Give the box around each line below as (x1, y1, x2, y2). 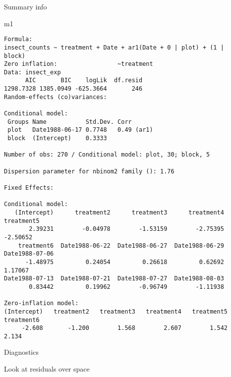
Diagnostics (4, 347, 39, 357)
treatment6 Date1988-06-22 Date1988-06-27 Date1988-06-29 (18, 242, 224, 249)
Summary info (4, 1, 47, 11)
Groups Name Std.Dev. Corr (7, 118, 132, 125)
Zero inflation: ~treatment (4, 60, 153, 68)
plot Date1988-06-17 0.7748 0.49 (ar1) (7, 126, 153, 134)
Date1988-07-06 (4, 250, 54, 258)
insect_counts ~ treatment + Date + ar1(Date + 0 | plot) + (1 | (4, 44, 224, 51)
